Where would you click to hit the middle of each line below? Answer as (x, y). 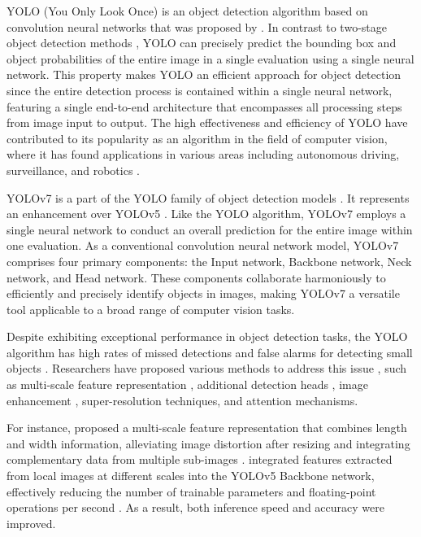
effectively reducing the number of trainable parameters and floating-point (191, 491)
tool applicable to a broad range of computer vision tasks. (151, 309)
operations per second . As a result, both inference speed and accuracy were (195, 507)
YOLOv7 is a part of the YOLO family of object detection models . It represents (208, 197)
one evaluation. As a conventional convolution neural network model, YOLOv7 (203, 245)
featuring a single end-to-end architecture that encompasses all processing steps (204, 106)
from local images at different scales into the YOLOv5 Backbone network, (191, 476)
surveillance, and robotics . (73, 170)
